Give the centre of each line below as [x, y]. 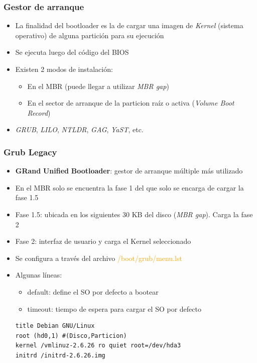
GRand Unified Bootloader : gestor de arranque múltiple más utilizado [129, 171]
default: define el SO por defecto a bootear [93, 291]
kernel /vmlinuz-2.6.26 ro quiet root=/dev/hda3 [98, 346]
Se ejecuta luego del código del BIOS [72, 52]
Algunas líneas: [39, 275]
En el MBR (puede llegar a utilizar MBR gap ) [98, 86]
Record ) [39, 112]
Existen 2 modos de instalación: [64, 69]
